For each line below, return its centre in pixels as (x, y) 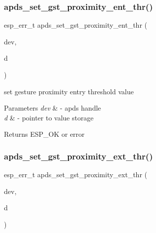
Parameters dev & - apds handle (53, 108)
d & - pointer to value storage (49, 117)
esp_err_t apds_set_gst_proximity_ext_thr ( (76, 175)
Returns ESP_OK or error (44, 134)
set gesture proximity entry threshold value (69, 91)
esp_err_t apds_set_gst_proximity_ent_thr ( (76, 25)
